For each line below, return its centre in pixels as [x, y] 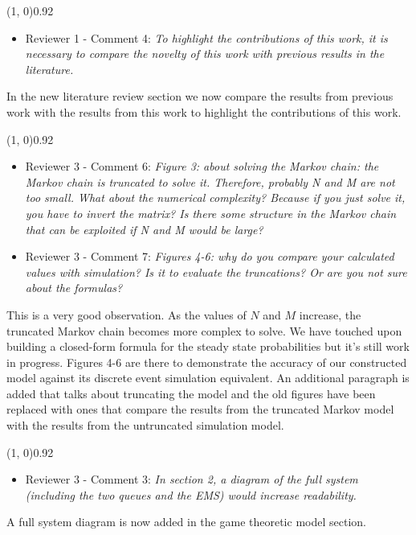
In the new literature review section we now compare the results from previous [200, 96]
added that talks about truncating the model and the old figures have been [191, 393]
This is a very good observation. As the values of [126, 314]
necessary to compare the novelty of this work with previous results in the [205, 53]
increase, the [330, 314]
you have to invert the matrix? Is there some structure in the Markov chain [211, 213]
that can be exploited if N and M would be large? [144, 229]
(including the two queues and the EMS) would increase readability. [191, 494]
